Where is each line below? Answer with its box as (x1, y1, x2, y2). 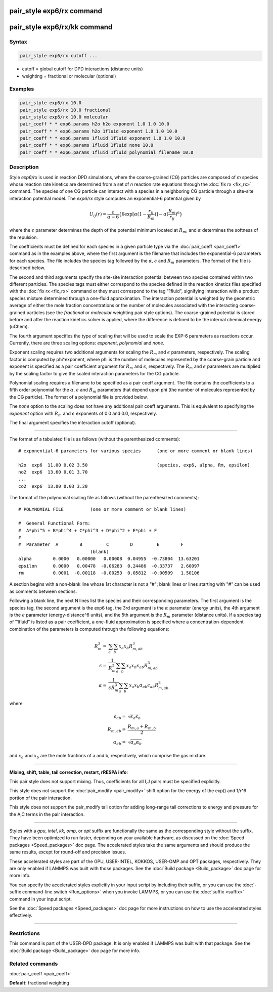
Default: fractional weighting (9, 980, 69, 986)
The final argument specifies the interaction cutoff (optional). (9, 420, 136, 425)
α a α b (130, 739, 142, 746)
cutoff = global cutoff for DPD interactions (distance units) (22, 66, 144, 72)
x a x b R (118, 643, 133, 650)
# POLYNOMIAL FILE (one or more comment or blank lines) (18, 506, 187, 512)
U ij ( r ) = (89, 211, 107, 218)
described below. (9, 265, 45, 271)
